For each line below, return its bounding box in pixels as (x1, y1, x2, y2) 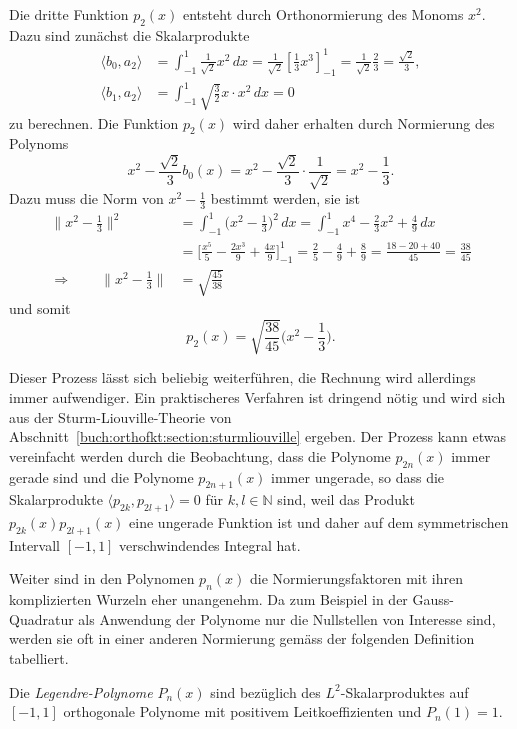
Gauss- (412, 589, 454, 610)
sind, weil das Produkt (277, 489, 415, 510)
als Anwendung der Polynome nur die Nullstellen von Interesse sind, (78, 608, 496, 629)
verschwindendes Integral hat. (119, 534, 301, 555)
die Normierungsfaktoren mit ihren (249, 568, 463, 589)
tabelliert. (9, 648, 69, 669)
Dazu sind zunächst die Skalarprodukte (9, 24, 250, 45)
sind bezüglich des (210, 681, 321, 702)
